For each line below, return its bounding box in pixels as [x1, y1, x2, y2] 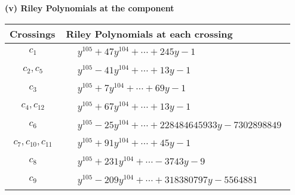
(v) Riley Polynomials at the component [5, 2, 174, 14]
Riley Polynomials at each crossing [66, 26, 233, 41]
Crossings [10, 26, 56, 41]
